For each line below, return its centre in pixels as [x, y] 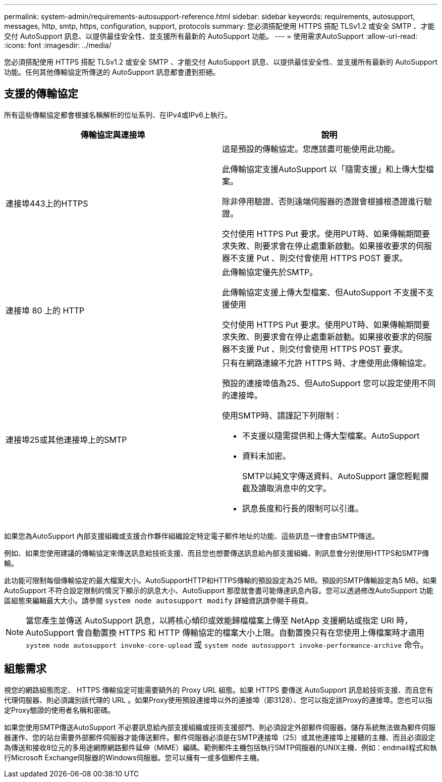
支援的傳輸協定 [41, 94]
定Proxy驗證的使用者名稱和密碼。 [60, 710]
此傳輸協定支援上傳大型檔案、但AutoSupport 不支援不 [324, 292]
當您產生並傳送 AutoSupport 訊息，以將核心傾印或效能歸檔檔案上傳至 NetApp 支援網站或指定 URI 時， [219, 620]
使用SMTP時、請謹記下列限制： [282, 415]
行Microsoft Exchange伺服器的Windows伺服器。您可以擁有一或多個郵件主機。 [134, 757]
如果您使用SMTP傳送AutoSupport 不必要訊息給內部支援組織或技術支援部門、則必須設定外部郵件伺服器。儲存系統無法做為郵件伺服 [220, 727]
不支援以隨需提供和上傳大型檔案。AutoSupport [331, 435]
